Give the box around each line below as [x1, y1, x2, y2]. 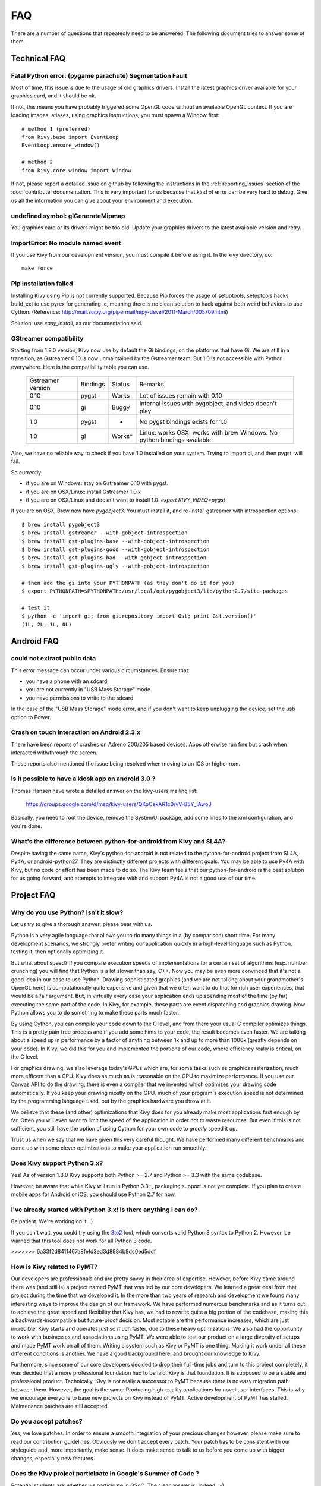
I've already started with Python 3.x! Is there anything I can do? [11, 1205, 198, 1214]
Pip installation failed [11, 279, 74, 288]
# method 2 [21, 159, 53, 166]
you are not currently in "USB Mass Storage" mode [26, 686, 151, 693]
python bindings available [139, 436, 211, 444]
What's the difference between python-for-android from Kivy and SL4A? [11, 837, 226, 845]
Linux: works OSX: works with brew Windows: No [139, 429, 278, 437]
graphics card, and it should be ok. [11, 92, 96, 99]
